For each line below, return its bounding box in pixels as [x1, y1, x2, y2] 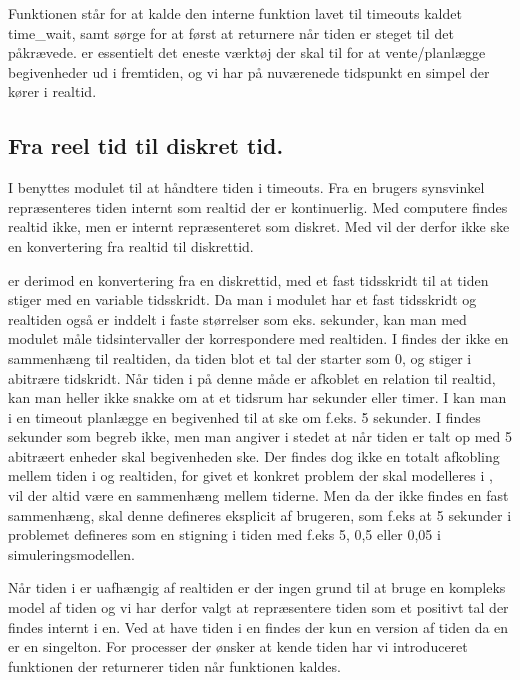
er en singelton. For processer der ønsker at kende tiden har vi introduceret [8, 636, 468, 657]
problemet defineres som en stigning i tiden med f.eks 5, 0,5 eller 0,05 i [8, 524, 441, 545]
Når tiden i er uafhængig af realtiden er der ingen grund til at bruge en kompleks [8, 577, 506, 598]
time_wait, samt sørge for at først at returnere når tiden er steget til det [8, 22, 454, 43]
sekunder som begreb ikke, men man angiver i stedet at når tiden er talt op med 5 [8, 426, 512, 447]
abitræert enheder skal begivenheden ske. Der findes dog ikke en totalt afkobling [8, 445, 500, 466]
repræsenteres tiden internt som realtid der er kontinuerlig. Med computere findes [8, 196, 508, 217]
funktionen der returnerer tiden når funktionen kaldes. [8, 655, 341, 676]
